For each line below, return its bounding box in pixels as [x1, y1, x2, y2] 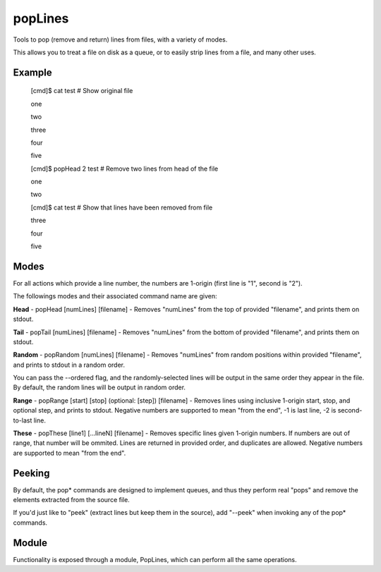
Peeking [13, 467, 50, 479]
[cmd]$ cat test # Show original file [30, 87, 133, 95]
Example [13, 66, 52, 78]
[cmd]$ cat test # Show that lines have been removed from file [30, 203, 213, 212]
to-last [13, 416, 32, 425]
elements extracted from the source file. [13, 496, 130, 504]
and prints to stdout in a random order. [13, 360, 125, 369]
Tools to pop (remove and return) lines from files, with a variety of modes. [13, 35, 228, 44]
